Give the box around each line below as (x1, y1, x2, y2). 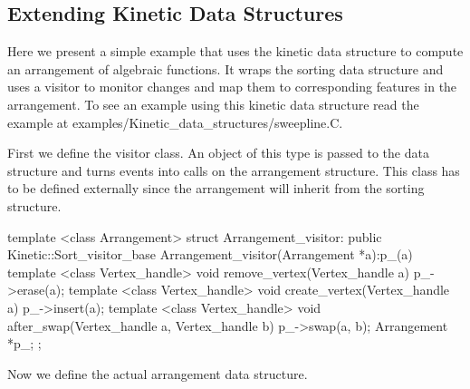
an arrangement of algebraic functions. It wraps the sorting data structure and (7, 59, 444, 78)
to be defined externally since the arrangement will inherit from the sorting (7, 179, 425, 198)
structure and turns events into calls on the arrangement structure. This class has (7, 160, 460, 180)
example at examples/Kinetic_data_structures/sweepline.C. (7, 112, 343, 131)
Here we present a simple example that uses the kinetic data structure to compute (7, 42, 464, 61)
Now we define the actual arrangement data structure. (7, 364, 308, 383)
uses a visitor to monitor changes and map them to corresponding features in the (7, 77, 457, 96)
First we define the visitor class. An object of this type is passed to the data (7, 143, 429, 162)
